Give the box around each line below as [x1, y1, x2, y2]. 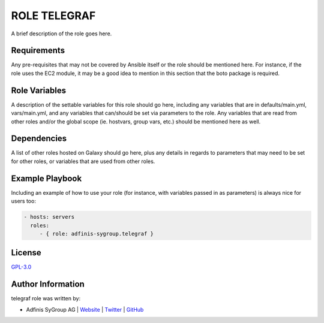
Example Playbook [11, 173, 82, 183]
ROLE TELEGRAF [11, 9, 96, 22]
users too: [11, 198, 36, 205]
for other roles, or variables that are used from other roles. [11, 158, 155, 165]
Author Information [11, 279, 85, 289]
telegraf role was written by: [11, 295, 81, 302]
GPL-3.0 [11, 264, 32, 271]
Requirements [11, 46, 65, 56]
